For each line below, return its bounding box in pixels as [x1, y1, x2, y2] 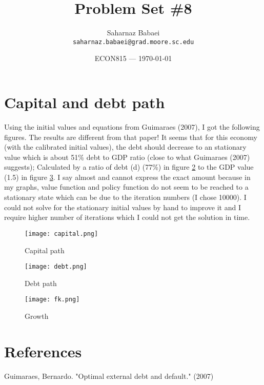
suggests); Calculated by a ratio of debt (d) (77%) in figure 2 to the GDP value [4, 161, 254, 172]
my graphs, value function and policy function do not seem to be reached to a [4, 181, 249, 192]
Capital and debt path [4, 91, 165, 112]
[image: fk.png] [25, 296, 80, 303]
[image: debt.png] [25, 263, 87, 271]
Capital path [25, 245, 65, 255]
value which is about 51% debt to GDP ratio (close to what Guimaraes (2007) [4, 151, 250, 162]
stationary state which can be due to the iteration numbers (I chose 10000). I [4, 192, 247, 202]
